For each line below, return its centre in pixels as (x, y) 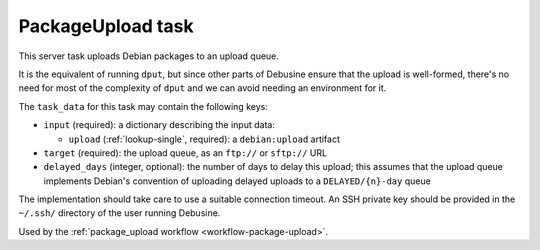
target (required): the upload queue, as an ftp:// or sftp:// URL (185, 152)
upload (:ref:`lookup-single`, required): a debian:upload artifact (204, 139)
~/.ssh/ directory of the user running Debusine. (119, 213)
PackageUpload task (106, 26)
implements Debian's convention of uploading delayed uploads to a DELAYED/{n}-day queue (237, 181)
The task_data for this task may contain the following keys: (143, 106)
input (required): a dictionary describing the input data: (159, 125)
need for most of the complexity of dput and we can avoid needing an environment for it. (202, 88)
